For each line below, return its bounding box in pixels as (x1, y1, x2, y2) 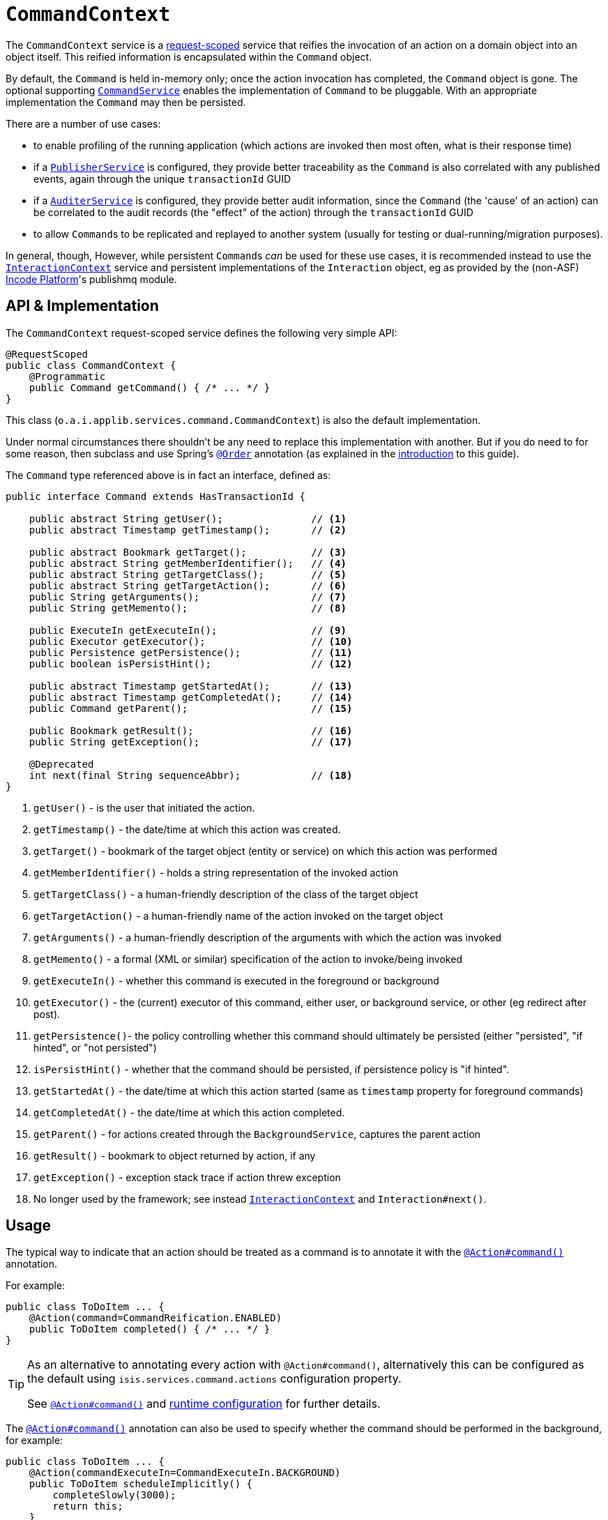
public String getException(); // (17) (29, 736, 353, 747)
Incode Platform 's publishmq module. (6, 273, 177, 285)
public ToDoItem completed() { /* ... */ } (29, 1323, 271, 1335)
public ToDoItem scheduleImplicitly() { (29, 1478, 253, 1490)
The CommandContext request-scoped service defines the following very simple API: (6, 326, 397, 339)
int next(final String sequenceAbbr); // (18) (29, 769, 353, 781)
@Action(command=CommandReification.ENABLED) (29, 1312, 282, 1324)
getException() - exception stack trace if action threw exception (33, 1171, 341, 1183)
